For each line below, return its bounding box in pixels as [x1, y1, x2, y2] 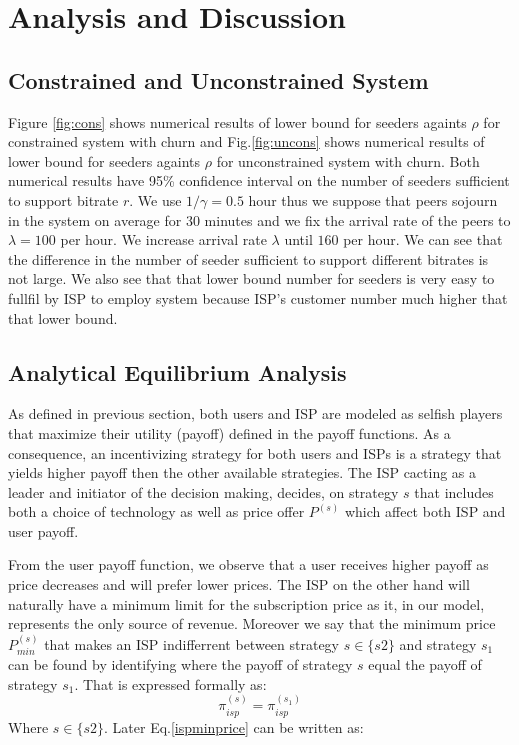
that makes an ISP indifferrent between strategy [44, 633, 340, 654]
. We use [129, 189, 182, 210]
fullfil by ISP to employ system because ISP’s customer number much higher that [8, 287, 508, 308]
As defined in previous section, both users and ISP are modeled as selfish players [8, 403, 503, 424]
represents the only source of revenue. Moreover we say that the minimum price [8, 613, 496, 634]
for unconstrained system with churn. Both [216, 150, 480, 171]
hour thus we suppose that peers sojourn [248, 189, 498, 210]
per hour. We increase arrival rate [60, 229, 267, 250]
